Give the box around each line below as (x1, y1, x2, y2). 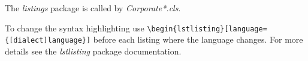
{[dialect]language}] (5, 36, 91, 45)
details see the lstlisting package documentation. (5, 44, 182, 57)
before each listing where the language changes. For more (93, 33, 303, 46)
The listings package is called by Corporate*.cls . (5, 2, 181, 14)
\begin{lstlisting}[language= (147, 24, 267, 33)
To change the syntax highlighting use (5, 21, 144, 34)
